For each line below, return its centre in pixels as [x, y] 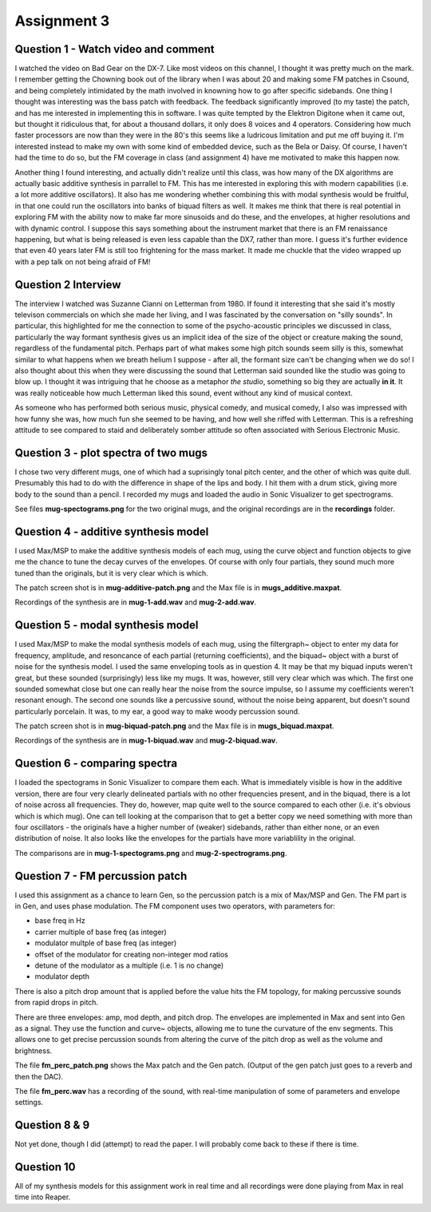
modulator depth [62, 976]
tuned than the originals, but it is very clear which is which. [112, 573]
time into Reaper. [43, 1197]
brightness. [34, 1051]
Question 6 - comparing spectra [96, 764]
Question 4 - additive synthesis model [112, 531]
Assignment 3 [62, 21]
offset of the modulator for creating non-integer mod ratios [132, 954]
